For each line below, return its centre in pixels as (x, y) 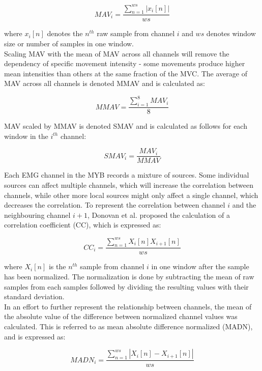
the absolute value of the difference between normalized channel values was (121, 316)
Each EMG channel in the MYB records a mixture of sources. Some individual (127, 175)
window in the (26, 136)
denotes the (65, 33)
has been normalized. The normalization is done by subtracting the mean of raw (129, 276)
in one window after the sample (200, 266)
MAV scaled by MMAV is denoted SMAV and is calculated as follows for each (126, 126)
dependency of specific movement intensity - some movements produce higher (125, 63)
